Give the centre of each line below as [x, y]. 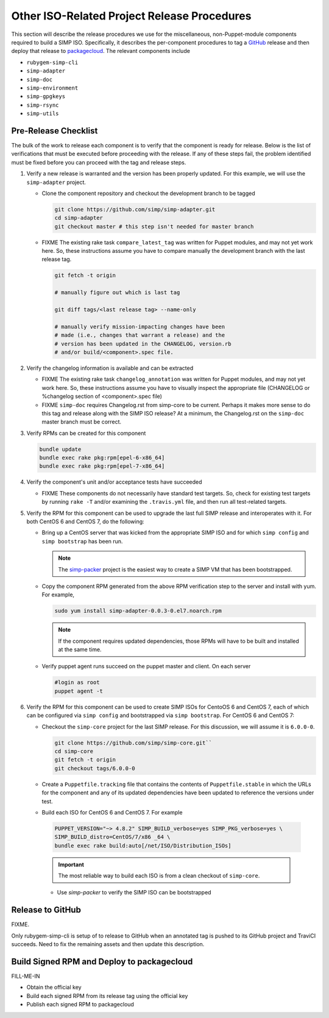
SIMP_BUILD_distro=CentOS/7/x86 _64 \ [112, 837]
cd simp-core [74, 751]
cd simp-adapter [79, 218]
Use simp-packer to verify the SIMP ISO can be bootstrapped [134, 893]
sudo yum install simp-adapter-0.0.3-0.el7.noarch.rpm [138, 611]
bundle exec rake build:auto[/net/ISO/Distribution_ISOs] [143, 846]
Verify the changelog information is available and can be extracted [110, 368]
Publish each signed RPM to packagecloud [80, 1005]
